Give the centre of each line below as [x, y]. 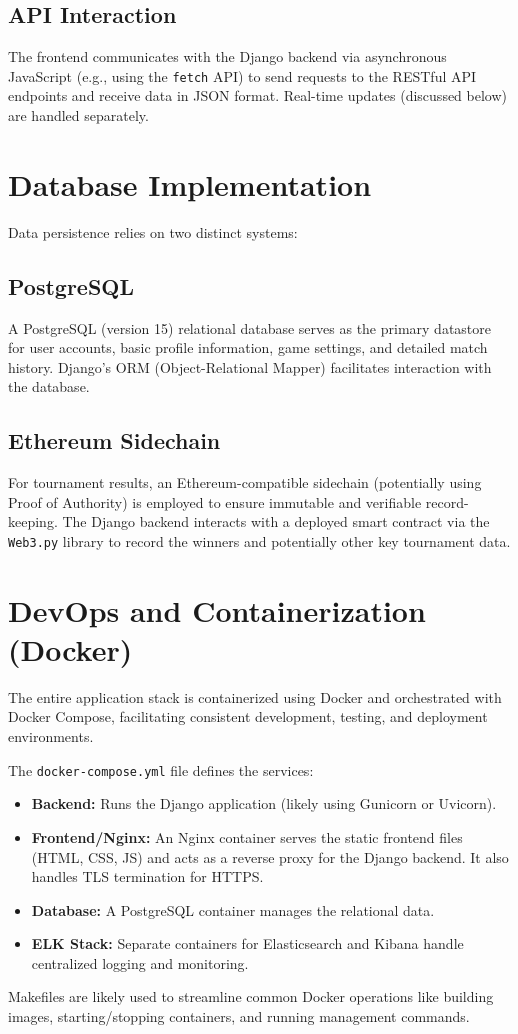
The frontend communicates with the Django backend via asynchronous [227, 56]
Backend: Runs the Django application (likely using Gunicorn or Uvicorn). [264, 803]
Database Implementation [190, 183]
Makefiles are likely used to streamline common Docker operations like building [251, 996]
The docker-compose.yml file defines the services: [161, 769]
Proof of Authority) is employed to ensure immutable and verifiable [215, 501]
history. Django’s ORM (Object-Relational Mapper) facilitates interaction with [250, 366]
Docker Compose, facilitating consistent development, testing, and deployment [248, 716]
